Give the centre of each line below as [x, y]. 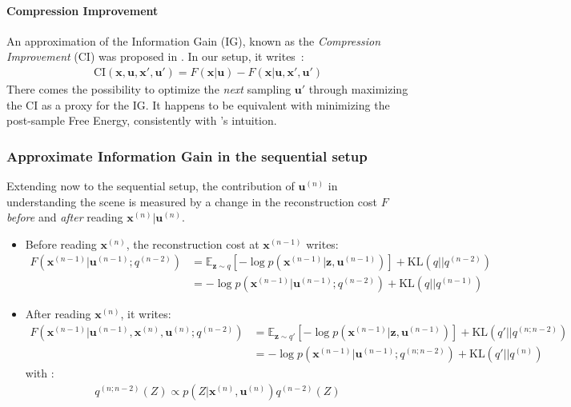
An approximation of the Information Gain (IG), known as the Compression [194, 40]
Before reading [61, 243]
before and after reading [65, 217]
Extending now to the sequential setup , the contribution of [151, 186]
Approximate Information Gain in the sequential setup [187, 156]
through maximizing [358, 89]
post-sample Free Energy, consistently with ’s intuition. [142, 120]
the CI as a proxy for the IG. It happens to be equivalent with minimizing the [198, 104]
